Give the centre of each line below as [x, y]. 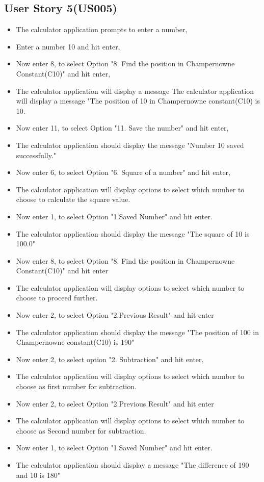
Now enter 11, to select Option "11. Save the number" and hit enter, [122, 128]
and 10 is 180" [38, 475]
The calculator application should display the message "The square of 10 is [133, 233]
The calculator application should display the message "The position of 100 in [138, 332]
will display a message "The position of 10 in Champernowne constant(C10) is [138, 101]
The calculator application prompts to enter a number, [102, 29]
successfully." [36, 155]
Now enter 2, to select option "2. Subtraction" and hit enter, [110, 359]
